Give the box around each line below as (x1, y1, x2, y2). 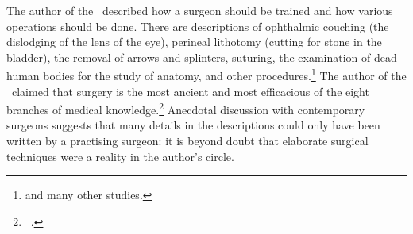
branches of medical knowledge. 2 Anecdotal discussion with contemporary (6, 99, 365, 117)
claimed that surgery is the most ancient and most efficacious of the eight (11, 82, 369, 99)
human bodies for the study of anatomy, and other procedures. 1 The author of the (6, 65, 407, 84)
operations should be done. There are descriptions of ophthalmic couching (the (6, 17, 389, 34)
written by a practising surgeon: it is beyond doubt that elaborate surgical (6, 132, 369, 149)
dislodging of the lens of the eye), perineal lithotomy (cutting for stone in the (6, 33, 382, 50)
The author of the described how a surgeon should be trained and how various (6, 2, 393, 18)
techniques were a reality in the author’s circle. (6, 148, 234, 164)
